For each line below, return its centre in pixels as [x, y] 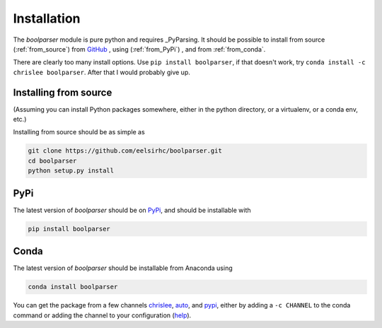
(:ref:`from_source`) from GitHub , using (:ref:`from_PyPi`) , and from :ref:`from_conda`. [139, 49]
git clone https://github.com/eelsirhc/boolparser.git [125, 151]
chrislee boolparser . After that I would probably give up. [102, 72]
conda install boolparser [73, 287]
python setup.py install [71, 171]
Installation [47, 18]
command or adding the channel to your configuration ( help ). [102, 315]
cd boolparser [52, 160]
